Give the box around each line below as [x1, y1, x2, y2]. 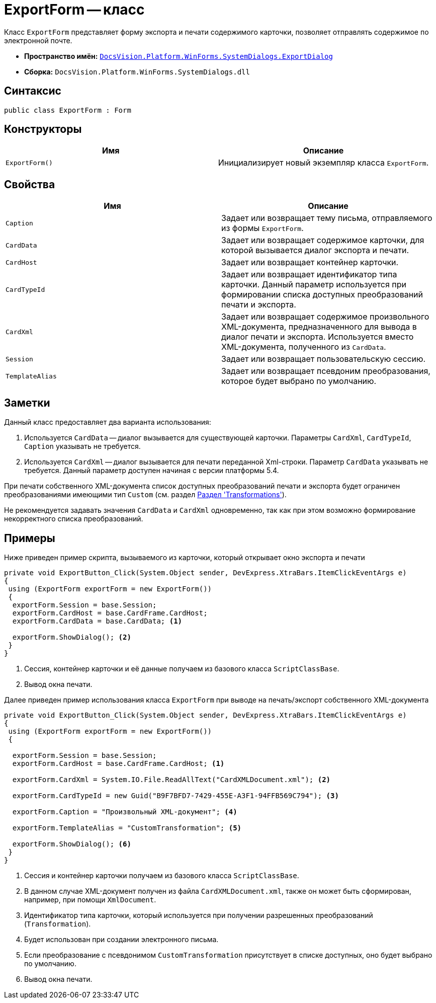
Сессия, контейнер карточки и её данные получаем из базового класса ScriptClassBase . [24, 664, 339, 673]
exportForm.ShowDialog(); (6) [12, 839, 131, 848]
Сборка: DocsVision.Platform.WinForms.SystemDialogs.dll [24, 67, 250, 76]
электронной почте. [4, 36, 72, 45]
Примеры [4, 531, 55, 545]
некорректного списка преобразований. [4, 514, 143, 523]
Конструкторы [4, 123, 82, 136]
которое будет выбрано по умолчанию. [221, 376, 377, 387]
